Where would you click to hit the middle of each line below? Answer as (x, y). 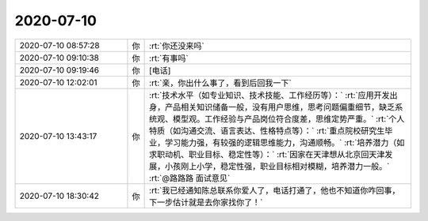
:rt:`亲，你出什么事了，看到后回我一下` (221, 83)
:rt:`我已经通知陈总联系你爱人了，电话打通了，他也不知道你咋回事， (275, 190)
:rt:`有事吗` (169, 58)
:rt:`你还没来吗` (177, 46)
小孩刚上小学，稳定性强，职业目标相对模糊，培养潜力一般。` (277, 166)
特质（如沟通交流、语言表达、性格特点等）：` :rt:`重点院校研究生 (267, 130)
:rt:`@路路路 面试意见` (190, 178)
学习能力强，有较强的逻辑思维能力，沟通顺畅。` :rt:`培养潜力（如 (285, 142)
